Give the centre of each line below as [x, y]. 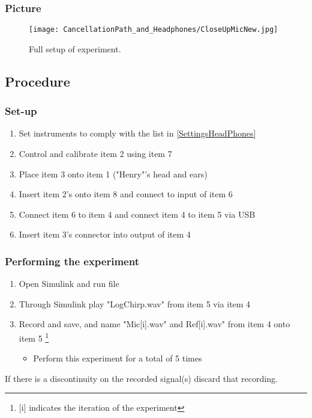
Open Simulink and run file [69, 284]
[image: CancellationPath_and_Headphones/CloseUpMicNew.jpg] [154, 30]
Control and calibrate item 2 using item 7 [95, 154]
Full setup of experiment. [75, 48]
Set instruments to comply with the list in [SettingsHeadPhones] [137, 133]
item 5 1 [34, 337]
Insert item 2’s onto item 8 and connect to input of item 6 [126, 194]
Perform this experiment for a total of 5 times [118, 358]
